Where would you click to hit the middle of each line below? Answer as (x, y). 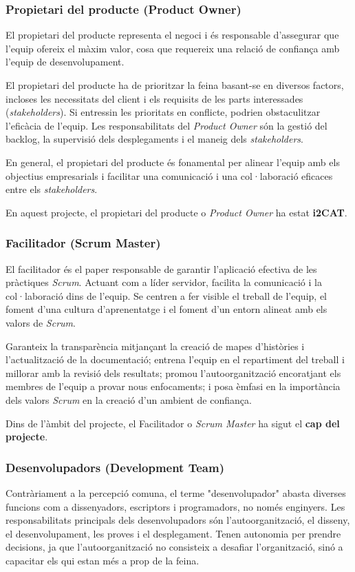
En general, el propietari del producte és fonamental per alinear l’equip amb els (173, 162)
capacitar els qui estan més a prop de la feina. (103, 560)
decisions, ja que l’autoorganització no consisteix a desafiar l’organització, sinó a (174, 547)
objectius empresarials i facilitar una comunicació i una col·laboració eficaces (169, 175)
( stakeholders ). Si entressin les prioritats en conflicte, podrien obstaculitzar (163, 112)
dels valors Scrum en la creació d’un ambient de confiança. (129, 399)
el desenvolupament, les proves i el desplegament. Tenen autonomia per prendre (173, 533)
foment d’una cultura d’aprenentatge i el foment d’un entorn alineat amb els (166, 309)
